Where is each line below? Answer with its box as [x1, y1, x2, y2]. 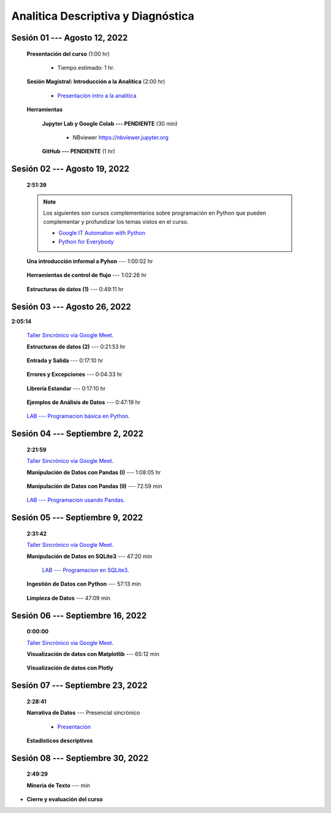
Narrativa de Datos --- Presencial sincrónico [26, 709, 140, 717]
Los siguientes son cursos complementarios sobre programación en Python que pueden [43, 209, 267, 217]
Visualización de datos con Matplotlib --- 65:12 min [26, 650, 159, 657]
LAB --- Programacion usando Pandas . [26, 497, 125, 504]
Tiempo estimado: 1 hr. [57, 64, 115, 71]
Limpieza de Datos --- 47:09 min [26, 594, 110, 601]
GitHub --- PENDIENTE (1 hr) [42, 148, 116, 155]
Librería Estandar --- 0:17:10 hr [26, 384, 106, 392]
